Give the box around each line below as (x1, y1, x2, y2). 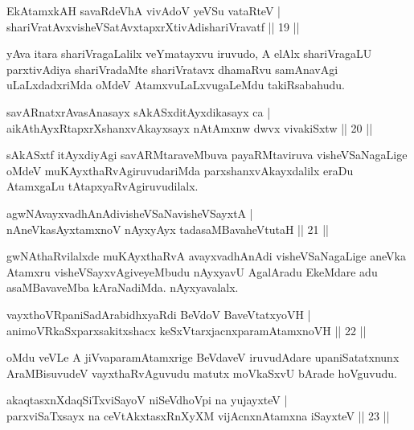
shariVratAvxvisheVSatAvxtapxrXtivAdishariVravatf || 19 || (6, 18, 300, 35)
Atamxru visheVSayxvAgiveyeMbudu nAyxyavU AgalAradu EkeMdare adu (6, 263, 378, 280)
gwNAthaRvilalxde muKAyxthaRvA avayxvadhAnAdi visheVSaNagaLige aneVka (6, 248, 406, 264)
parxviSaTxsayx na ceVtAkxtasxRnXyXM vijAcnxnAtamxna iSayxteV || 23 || (6, 407, 390, 424)
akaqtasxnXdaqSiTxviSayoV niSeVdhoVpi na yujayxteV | (6, 391, 288, 408)
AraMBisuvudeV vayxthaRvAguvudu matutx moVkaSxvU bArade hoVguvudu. (6, 364, 397, 381)
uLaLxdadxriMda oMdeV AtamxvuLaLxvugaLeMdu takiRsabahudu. (6, 76, 345, 93)
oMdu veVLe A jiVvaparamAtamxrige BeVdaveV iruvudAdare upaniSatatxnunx (6, 349, 400, 366)
